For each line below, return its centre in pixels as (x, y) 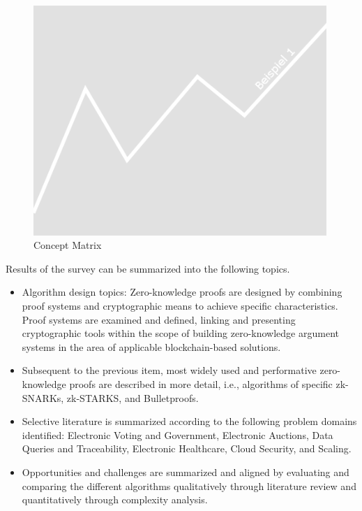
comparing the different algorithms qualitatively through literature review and (189, 485)
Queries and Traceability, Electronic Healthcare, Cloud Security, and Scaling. (187, 448)
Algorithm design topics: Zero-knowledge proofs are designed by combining (182, 292)
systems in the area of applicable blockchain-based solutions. (151, 346)
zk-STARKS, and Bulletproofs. (133, 397)
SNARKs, (43, 397)
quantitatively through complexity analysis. (115, 499)
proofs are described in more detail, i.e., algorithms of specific (201, 383)
